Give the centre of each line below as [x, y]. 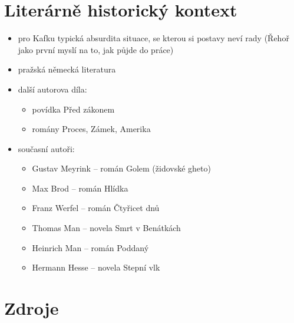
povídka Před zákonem [73, 109]
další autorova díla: [52, 89]
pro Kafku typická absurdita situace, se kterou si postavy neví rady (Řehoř [153, 38]
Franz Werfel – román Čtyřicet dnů [96, 208]
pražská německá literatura [67, 69]
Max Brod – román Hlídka [80, 188]
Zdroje [32, 308]
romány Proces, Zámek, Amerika [91, 129]
